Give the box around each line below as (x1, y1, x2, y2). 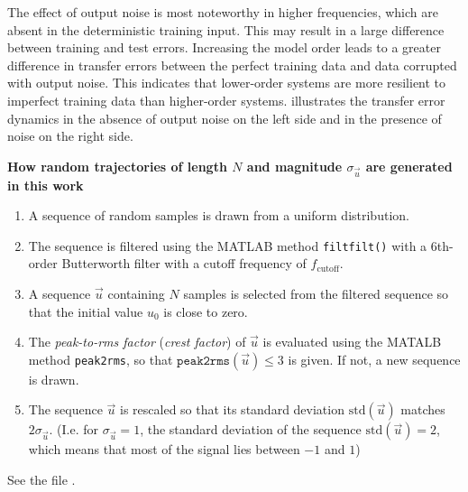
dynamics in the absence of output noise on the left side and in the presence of (7, 108, 442, 127)
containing (107, 283, 165, 302)
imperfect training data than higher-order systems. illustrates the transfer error (7, 90, 445, 109)
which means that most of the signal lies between (28, 440, 300, 459)
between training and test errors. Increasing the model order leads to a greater (7, 38, 441, 57)
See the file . (7, 469, 76, 488)
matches (400, 400, 445, 419)
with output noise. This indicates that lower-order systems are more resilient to (7, 73, 446, 92)
